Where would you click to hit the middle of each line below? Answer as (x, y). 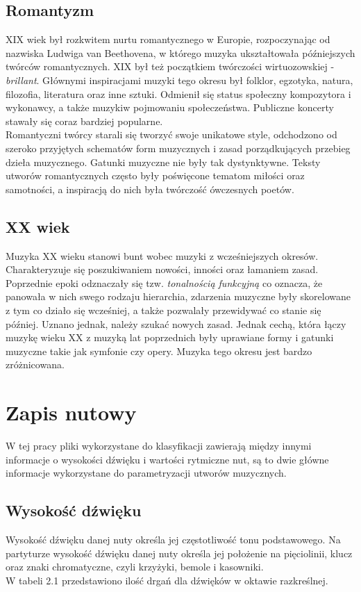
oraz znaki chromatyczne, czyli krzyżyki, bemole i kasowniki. (135, 567)
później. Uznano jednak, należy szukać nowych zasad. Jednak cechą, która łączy (176, 323)
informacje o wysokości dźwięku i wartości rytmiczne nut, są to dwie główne (167, 459)
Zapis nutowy (71, 412)
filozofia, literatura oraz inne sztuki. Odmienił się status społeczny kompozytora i (178, 93)
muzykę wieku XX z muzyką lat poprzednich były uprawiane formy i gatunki (170, 337)
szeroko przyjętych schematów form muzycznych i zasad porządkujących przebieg (178, 148)
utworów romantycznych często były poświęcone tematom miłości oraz (155, 175)
